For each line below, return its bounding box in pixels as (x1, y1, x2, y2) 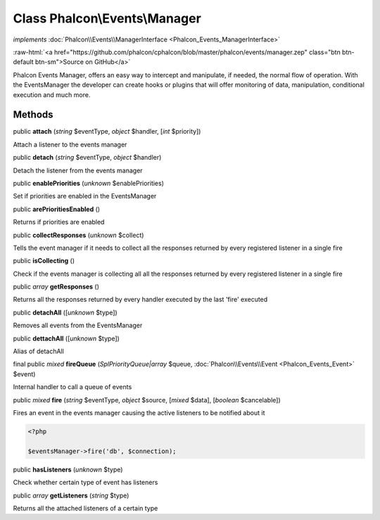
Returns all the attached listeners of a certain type (13, 504, 158, 512)
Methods (13, 109, 53, 121)
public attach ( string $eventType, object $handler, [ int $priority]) (13, 127, 201, 136)
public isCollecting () (13, 257, 75, 265)
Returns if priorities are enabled (13, 218, 105, 227)
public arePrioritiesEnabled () (13, 205, 101, 213)
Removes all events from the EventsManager (13, 321, 143, 330)
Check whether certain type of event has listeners (13, 478, 158, 487)
